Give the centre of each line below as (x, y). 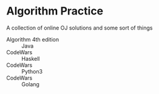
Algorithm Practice (55, 11)
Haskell (31, 58)
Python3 (32, 71)
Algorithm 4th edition (33, 39)
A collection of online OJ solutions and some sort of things (79, 28)
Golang (30, 84)
